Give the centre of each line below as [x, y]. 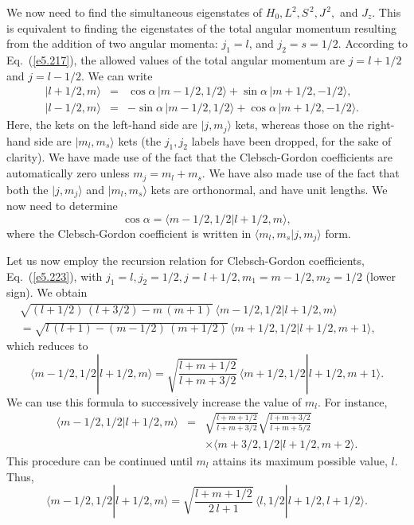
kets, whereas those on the [299, 124]
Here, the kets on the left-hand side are [102, 124]
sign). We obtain [47, 292]
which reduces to [47, 346]
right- [381, 124]
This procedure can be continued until [100, 460]
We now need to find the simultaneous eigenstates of [135, 12]
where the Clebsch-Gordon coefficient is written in [129, 233]
